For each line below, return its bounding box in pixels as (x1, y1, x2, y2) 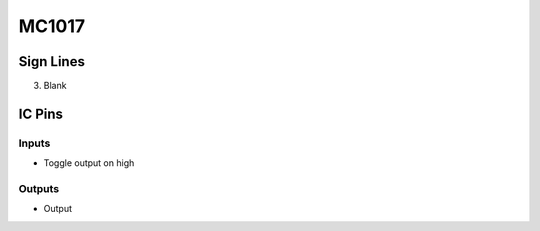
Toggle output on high (43, 157, 135, 169)
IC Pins (18, 105, 64, 122)
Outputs (18, 181, 60, 195)
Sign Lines (18, 53, 85, 70)
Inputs (18, 136, 51, 150)
